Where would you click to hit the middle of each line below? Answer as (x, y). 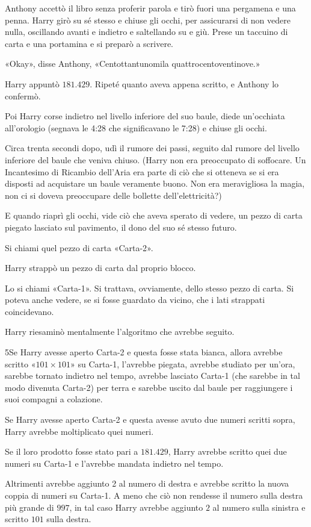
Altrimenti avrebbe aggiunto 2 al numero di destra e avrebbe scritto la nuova (147, 483)
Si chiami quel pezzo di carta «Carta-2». (79, 247)
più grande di (29, 507)
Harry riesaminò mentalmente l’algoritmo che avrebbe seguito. (120, 332)
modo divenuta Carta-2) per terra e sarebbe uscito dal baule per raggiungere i (149, 387)
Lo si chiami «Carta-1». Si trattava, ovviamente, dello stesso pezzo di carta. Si (149, 288)
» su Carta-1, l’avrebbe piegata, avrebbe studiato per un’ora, (183, 363)
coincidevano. (29, 311)
